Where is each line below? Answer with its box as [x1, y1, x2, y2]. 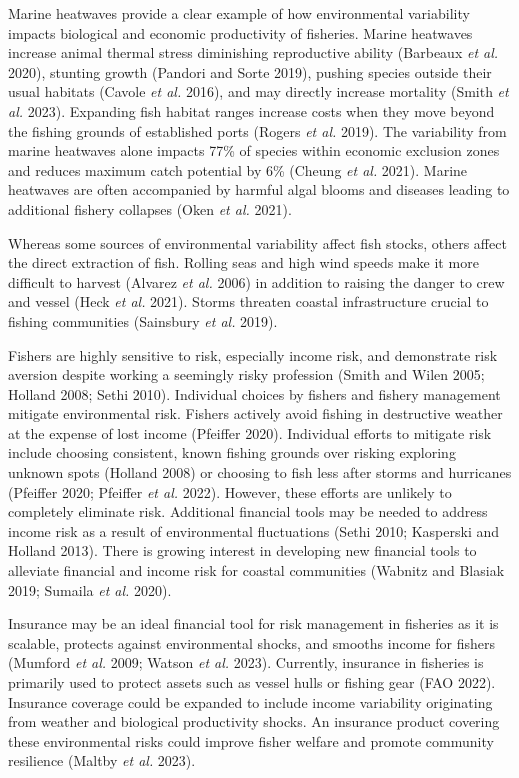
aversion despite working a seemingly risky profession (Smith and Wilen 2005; [8, 364, 485, 385]
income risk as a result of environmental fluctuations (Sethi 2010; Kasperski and [8, 520, 500, 541]
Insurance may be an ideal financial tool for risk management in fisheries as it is [8, 613, 499, 634]
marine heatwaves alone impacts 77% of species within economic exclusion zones [8, 140, 500, 161]
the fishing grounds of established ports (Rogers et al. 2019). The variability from [8, 120, 507, 141]
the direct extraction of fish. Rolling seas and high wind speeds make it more [8, 252, 479, 273]
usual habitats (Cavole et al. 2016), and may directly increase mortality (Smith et [8, 81, 509, 102]
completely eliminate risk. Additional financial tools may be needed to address [8, 501, 488, 522]
